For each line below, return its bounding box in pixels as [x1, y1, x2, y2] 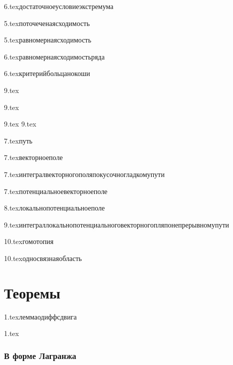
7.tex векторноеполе [4, 152, 63, 162]
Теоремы [4, 282, 60, 302]
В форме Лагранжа [4, 349, 76, 361]
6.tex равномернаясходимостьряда [4, 51, 105, 61]
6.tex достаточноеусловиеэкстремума [4, 1, 114, 11]
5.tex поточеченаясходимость [4, 17, 90, 28]
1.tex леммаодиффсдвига [4, 311, 77, 321]
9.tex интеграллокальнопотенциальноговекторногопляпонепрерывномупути [4, 219, 230, 229]
